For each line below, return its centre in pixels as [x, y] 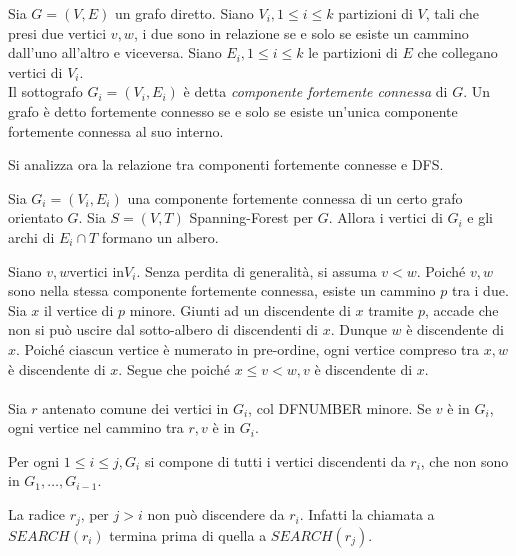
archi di [31, 236]
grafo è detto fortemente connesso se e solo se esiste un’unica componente [233, 110]
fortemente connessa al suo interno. [116, 130]
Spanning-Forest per [251, 217]
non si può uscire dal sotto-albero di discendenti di [163, 329]
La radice [37, 514]
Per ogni [34, 460]
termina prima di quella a [188, 534]
